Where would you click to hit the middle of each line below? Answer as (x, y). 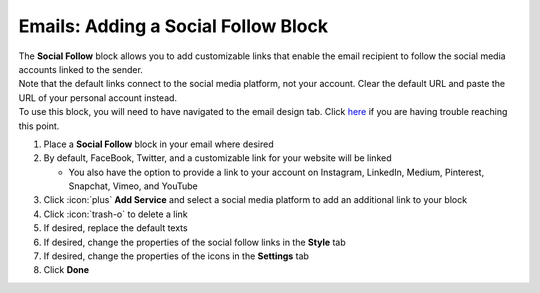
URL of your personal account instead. (98, 97)
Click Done (66, 270)
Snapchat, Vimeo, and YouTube (133, 186)
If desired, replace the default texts (116, 228)
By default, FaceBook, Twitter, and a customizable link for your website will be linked (217, 158)
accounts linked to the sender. (81, 69)
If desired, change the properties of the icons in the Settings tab (176, 256)
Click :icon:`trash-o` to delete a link (116, 214)
